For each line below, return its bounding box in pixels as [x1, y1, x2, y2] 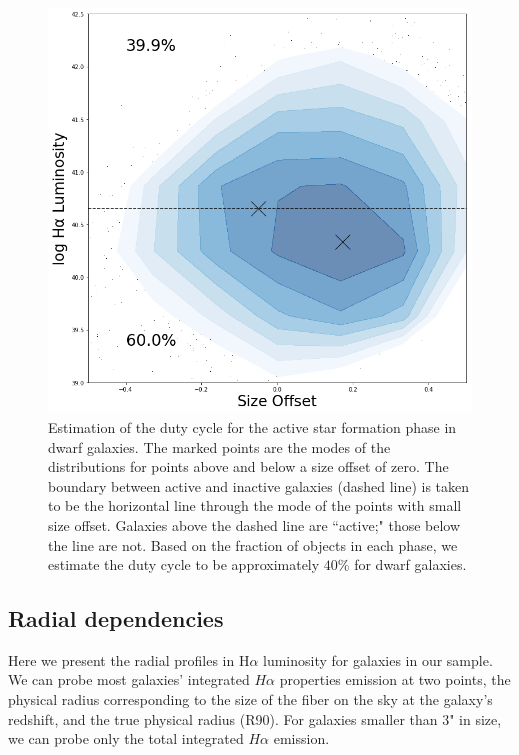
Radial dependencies [8, 603, 224, 634]
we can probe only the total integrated [8, 728, 244, 749]
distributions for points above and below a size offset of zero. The [48, 456, 449, 477]
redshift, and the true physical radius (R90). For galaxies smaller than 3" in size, [8, 708, 502, 729]
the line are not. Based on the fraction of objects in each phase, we [48, 534, 458, 555]
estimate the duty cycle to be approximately [48, 554, 320, 575]
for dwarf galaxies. [354, 554, 467, 575]
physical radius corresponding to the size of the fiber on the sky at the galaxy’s [8, 689, 493, 710]
